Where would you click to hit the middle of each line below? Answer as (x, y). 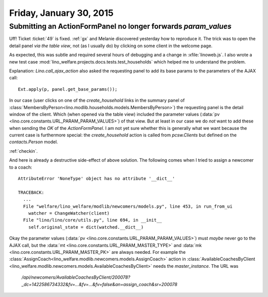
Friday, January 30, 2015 (61, 13)
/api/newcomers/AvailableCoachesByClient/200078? (76, 277)
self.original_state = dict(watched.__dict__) (86, 227)
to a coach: (21, 167)
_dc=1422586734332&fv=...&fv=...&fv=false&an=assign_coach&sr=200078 (100, 284)
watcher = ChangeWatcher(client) (69, 213)
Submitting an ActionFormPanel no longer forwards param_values (120, 26)
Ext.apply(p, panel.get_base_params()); (68, 89)
